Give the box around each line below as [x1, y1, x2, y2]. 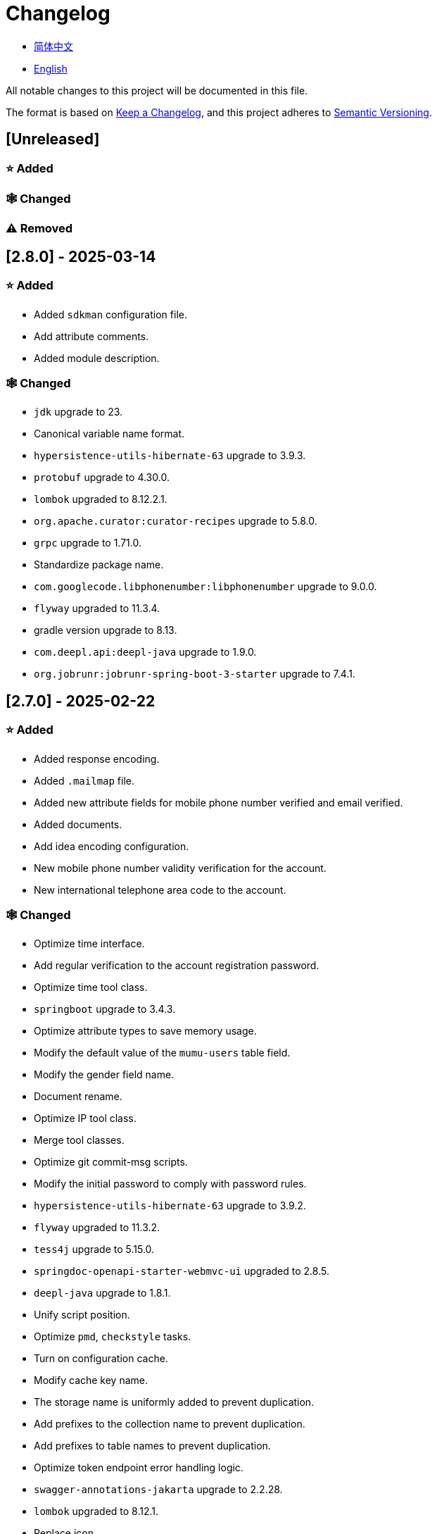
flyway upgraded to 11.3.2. [34, 1221, 160, 1234]
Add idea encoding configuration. [34, 840, 189, 852]
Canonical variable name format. [34, 428, 185, 440]
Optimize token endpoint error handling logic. [34, 1461, 243, 1474]
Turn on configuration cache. [34, 1352, 168, 1365]
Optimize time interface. [34, 937, 145, 950]
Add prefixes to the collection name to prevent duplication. [34, 1418, 305, 1430]
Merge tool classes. [34, 1134, 125, 1147]
